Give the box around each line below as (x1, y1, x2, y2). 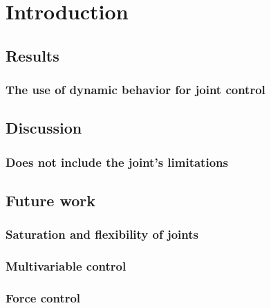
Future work (6, 190, 96, 211)
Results (6, 44, 59, 66)
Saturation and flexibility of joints (6, 226, 199, 243)
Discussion (6, 117, 82, 138)
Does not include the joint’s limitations (6, 153, 228, 170)
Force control (6, 289, 81, 307)
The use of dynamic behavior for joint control (6, 81, 265, 98)
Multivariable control (6, 257, 127, 275)
